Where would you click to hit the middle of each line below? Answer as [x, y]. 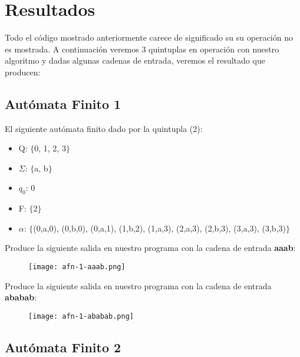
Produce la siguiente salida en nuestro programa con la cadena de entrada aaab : [150, 248]
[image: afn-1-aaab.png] [77, 267]
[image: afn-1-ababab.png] [81, 316]
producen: [23, 72]
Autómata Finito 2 [63, 347]
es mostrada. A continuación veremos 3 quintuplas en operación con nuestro [142, 49]
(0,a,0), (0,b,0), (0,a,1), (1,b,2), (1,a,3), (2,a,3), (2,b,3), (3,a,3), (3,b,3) [159, 228]
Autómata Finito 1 [63, 103]
